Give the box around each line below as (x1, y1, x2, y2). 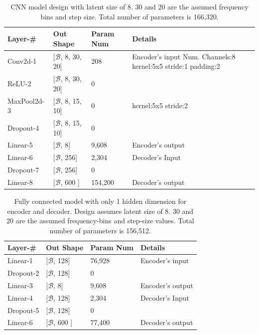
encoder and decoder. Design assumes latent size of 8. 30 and (7, 205, 194, 216)
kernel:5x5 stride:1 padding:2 (132, 61, 220, 71)
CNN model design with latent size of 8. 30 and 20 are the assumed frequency (10, 1, 249, 11)
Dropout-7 (7, 165, 39, 175)
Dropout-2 (7, 268, 39, 278)
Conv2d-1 (7, 56, 37, 66)
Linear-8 (7, 176, 33, 187)
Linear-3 (7, 280, 33, 290)
